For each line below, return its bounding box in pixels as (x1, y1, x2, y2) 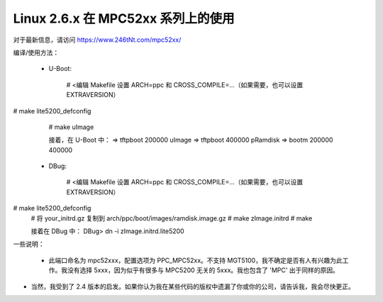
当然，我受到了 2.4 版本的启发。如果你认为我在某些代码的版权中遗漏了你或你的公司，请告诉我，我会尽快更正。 (30, 282, 355, 291)
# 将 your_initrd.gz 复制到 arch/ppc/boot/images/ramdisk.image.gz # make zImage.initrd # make (30, 213, 313, 223)
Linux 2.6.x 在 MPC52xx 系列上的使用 (13, 11, 235, 26)
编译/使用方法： (13, 48, 60, 57)
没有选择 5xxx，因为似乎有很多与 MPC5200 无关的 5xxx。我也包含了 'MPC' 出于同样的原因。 (67, 266, 340, 274)
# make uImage (48, 123, 94, 131)
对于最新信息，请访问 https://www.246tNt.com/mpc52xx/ (13, 35, 182, 44)
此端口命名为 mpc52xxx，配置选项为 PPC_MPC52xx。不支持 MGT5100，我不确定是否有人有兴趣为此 (48, 256, 343, 264)
